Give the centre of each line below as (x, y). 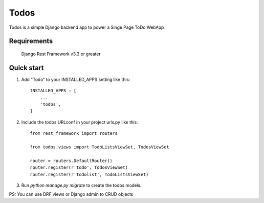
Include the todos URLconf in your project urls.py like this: (80, 122)
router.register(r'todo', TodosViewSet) (79, 168)
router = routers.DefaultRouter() (71, 161)
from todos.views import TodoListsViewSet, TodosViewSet (100, 147)
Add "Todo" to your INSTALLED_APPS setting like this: (76, 79)
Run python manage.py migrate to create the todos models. (81, 185)
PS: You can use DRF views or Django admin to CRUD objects (71, 194)
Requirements (31, 41)
